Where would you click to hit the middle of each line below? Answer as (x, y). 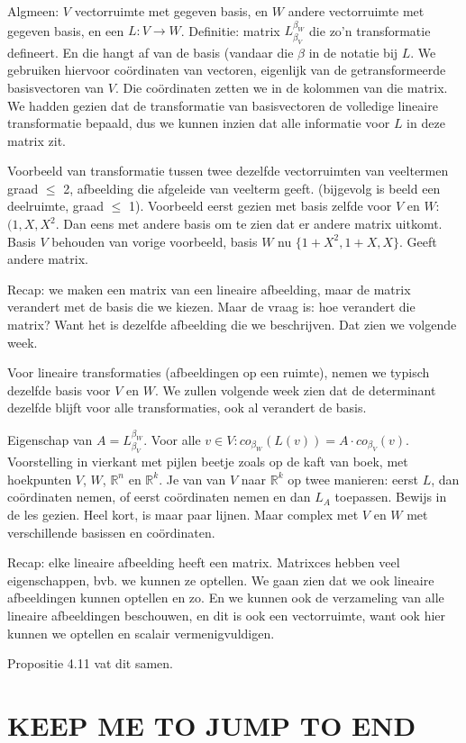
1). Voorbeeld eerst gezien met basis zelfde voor (260, 206)
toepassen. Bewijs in (391, 497)
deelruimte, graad (56, 206)
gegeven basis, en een (66, 30)
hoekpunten (40, 479)
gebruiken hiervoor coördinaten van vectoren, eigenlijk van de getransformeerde (227, 70)
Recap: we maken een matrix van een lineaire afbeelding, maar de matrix (209, 289)
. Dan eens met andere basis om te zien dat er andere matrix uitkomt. (249, 224)
